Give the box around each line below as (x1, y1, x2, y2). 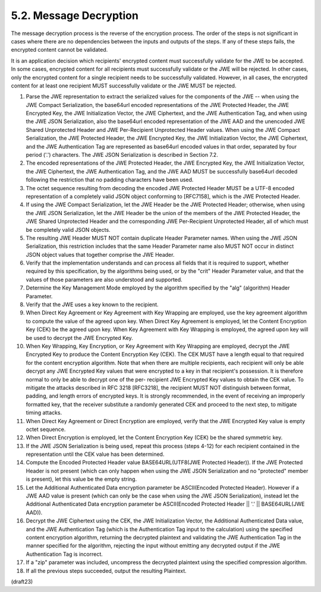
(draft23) (11, 578, 33, 585)
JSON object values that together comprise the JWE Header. (26, 251, 175, 258)
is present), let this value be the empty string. (26, 476, 137, 483)
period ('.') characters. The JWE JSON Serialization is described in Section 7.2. (26, 152, 218, 159)
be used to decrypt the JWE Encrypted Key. (26, 334, 133, 341)
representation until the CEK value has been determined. (26, 451, 165, 458)
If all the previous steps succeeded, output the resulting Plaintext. (26, 567, 187, 574)
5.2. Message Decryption (11, 9, 139, 22)
